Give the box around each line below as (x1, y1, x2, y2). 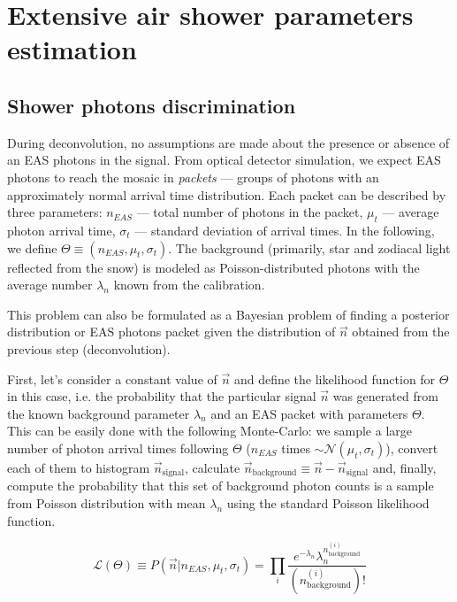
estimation (7, 31, 137, 67)
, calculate (184, 458, 240, 476)
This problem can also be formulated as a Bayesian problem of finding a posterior (7, 305, 450, 323)
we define (7, 238, 57, 257)
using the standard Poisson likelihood (226, 493, 430, 512)
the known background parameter (7, 404, 190, 422)
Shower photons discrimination (7, 91, 296, 119)
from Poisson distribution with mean (7, 493, 206, 512)
